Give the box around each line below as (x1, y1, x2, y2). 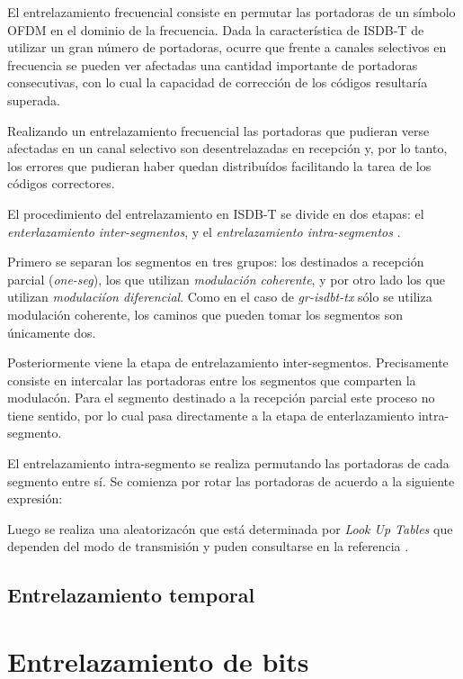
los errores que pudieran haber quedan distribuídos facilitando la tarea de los (7, 156, 432, 175)
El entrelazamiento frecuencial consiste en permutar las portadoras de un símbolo (7, 3, 456, 21)
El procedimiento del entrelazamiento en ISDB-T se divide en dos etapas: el (7, 204, 424, 222)
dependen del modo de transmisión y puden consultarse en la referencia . (7, 537, 409, 556)
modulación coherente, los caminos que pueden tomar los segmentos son (7, 304, 403, 323)
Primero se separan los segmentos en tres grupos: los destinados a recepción (7, 252, 424, 271)
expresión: (7, 489, 63, 508)
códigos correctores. (7, 174, 115, 193)
